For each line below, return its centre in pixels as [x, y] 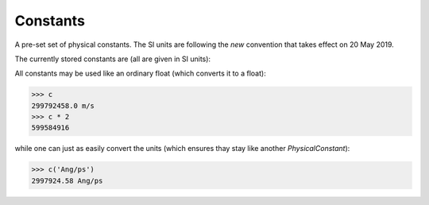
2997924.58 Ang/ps [67, 180]
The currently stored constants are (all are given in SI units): [112, 59]
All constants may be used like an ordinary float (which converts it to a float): [140, 73]
